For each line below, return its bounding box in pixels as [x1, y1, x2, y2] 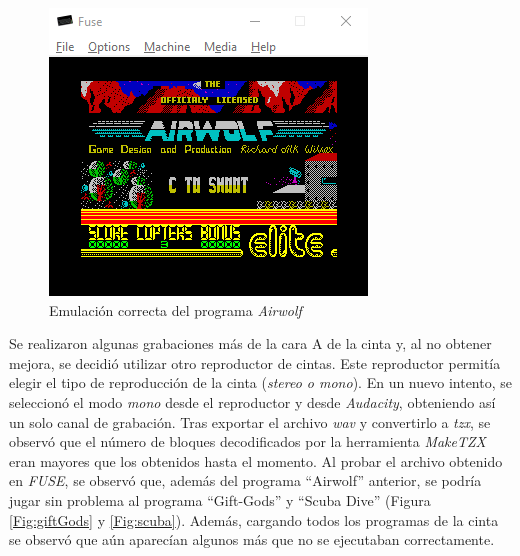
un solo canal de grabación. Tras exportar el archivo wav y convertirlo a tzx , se [9, 411, 491, 432]
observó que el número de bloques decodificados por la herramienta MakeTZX [9, 431, 486, 452]
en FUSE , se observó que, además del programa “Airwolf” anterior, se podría [9, 470, 482, 491]
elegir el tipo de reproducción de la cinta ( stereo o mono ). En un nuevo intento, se [9, 372, 512, 393]
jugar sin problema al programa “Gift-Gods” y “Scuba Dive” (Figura [9, 489, 431, 510]
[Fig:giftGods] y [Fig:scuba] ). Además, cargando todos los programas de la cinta [9, 509, 499, 530]
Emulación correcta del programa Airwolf [49, 299, 302, 320]
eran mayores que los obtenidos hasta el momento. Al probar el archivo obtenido [9, 450, 503, 471]
